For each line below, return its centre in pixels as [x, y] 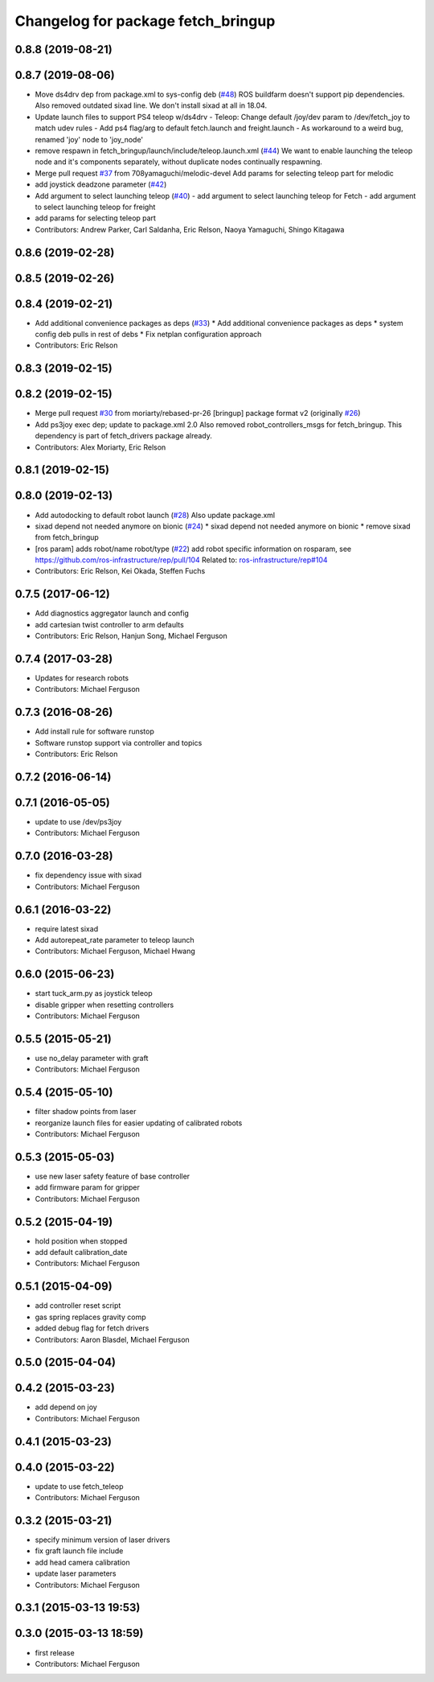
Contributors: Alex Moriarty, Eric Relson [100, 447]
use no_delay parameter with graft [92, 1059]
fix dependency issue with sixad [88, 875]
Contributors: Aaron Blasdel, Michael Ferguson [113, 1339]
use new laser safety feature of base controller [113, 1176]
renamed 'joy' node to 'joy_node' [89, 139]
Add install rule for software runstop [94, 731]
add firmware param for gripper [87, 1187]
